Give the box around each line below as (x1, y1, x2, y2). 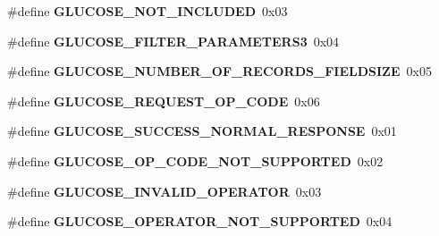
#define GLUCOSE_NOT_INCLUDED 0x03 (7, 2, 288, 20)
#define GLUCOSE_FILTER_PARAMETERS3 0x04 (7, 31, 340, 50)
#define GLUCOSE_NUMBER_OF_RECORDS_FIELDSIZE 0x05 (7, 62, 432, 80)
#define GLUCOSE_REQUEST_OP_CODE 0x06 (7, 91, 320, 110)
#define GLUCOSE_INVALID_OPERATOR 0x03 (7, 181, 322, 200)
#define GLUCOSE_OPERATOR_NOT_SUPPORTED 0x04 (7, 212, 393, 231)
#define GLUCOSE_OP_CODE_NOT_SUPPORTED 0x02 (7, 151, 384, 170)
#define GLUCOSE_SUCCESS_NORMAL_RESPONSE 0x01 (7, 122, 397, 140)
